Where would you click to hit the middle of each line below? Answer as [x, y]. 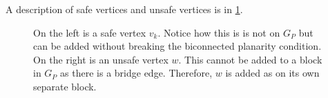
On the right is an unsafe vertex [101, 59]
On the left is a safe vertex [90, 32]
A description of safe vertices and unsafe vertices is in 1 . [124, 9]
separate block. [65, 86]
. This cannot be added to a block [250, 59]
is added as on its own [272, 73]
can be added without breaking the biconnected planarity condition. [177, 46]
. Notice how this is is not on [219, 32]
